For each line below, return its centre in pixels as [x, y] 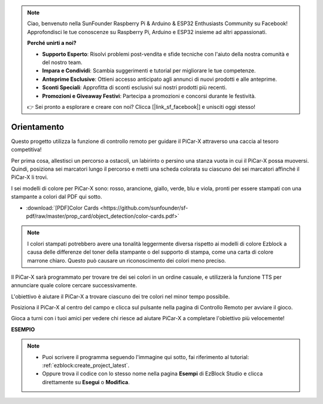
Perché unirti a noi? [52, 43]
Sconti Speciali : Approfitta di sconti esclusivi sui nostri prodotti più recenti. [135, 87]
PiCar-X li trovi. [30, 177]
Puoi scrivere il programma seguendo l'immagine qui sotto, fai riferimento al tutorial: [146, 357]
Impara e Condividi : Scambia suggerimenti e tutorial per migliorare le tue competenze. [149, 71]
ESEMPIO [23, 329]
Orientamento [38, 127]
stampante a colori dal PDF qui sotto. [57, 197]
